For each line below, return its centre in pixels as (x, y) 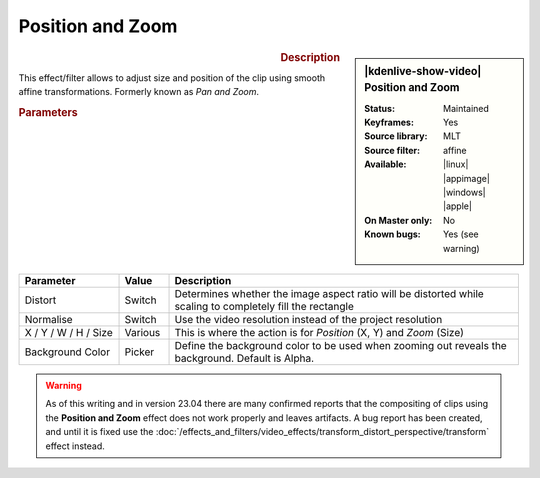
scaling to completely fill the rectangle (264, 306)
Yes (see (461, 234)
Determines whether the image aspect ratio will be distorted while (329, 293)
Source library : (396, 136)
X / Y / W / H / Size (69, 332)
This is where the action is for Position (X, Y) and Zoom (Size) (319, 332)
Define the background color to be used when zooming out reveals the (340, 345)
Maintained (466, 108)
